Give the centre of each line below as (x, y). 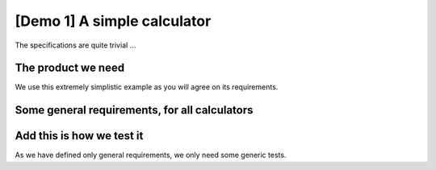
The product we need (70, 68)
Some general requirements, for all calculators (134, 110)
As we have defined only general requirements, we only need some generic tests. (151, 155)
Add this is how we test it (79, 136)
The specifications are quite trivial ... (75, 45)
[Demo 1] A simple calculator (113, 21)
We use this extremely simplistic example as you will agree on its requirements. (147, 87)
